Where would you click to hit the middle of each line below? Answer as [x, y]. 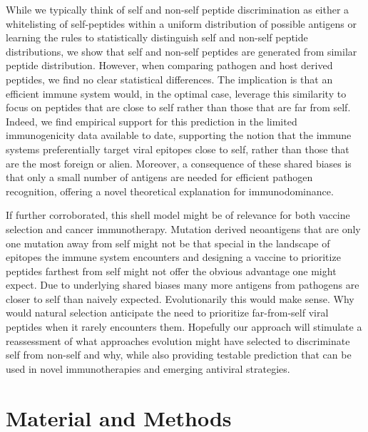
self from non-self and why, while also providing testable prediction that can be [179, 355]
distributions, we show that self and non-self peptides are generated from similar [182, 51]
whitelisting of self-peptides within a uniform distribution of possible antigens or [181, 23]
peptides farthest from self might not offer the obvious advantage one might [171, 271]
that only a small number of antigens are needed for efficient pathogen [159, 177]
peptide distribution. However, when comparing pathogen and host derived [169, 65]
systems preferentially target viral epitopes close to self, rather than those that [178, 149]
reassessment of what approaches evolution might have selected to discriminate [178, 340]
